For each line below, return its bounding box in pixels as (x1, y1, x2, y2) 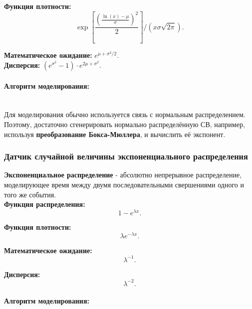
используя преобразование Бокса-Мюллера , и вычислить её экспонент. (4, 129, 226, 139)
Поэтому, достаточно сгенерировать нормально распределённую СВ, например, (4, 119, 245, 130)
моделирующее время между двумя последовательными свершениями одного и (4, 179, 244, 190)
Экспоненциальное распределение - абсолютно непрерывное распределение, (4, 169, 242, 180)
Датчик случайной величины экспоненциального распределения (4, 150, 248, 162)
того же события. (4, 189, 56, 199)
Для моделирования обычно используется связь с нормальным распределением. (4, 109, 246, 120)
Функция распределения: (4, 199, 85, 209)
